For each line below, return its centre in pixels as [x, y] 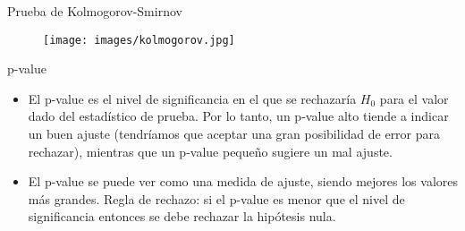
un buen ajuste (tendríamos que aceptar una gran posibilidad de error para [234, 134]
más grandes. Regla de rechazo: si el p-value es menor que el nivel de [216, 198]
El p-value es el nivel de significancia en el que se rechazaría [192, 98]
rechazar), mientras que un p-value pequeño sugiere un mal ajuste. [210, 151]
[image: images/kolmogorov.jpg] [139, 40]
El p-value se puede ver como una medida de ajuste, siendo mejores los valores [243, 181]
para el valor [414, 98]
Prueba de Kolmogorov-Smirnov [95, 11]
